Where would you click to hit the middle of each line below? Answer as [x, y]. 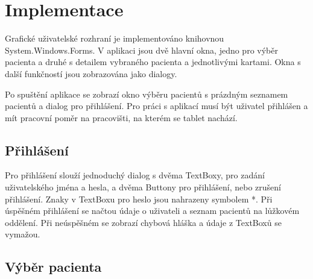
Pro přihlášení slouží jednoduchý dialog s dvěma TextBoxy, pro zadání [135, 175]
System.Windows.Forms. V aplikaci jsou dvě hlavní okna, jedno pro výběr [141, 50]
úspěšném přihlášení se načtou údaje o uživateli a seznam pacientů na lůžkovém [152, 211]
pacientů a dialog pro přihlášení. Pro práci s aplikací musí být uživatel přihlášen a [156, 106]
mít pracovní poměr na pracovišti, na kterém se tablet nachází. [121, 117]
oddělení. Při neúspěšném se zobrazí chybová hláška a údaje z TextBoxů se [143, 222]
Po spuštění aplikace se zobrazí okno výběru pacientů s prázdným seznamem [147, 94]
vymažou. [23, 234]
